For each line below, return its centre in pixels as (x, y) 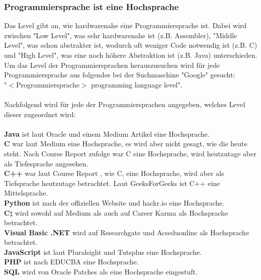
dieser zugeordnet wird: (40, 114)
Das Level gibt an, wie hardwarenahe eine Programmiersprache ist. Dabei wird (125, 25)
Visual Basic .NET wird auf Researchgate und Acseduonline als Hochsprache (127, 232)
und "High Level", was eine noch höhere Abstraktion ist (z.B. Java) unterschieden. (131, 55)
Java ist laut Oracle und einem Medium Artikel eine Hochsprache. (107, 133)
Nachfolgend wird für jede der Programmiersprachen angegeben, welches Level (125, 104)
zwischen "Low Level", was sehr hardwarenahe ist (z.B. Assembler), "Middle (121, 35)
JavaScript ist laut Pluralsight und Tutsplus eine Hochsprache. (103, 252)
